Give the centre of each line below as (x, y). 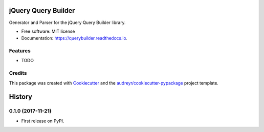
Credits (18, 73)
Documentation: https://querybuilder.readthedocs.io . (74, 38)
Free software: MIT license (48, 31)
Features (20, 51)
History (21, 97)
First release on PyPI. (43, 121)
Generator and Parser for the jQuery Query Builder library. (67, 22)
